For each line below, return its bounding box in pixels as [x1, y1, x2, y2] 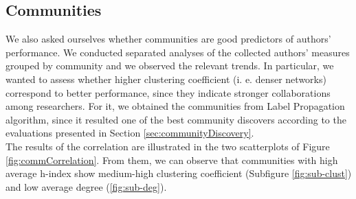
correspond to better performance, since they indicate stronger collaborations [5, 85, 331, 99]
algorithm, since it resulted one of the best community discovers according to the [5, 112, 346, 126]
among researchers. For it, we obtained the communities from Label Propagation [5, 99, 345, 113]
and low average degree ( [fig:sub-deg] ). [5, 179, 167, 194]
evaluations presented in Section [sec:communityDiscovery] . [5, 126, 254, 140]
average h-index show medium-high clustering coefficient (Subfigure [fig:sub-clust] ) [5, 166, 352, 180]
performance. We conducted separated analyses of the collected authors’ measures [5, 45, 350, 59]
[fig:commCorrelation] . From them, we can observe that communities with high [5, 152, 338, 167]
